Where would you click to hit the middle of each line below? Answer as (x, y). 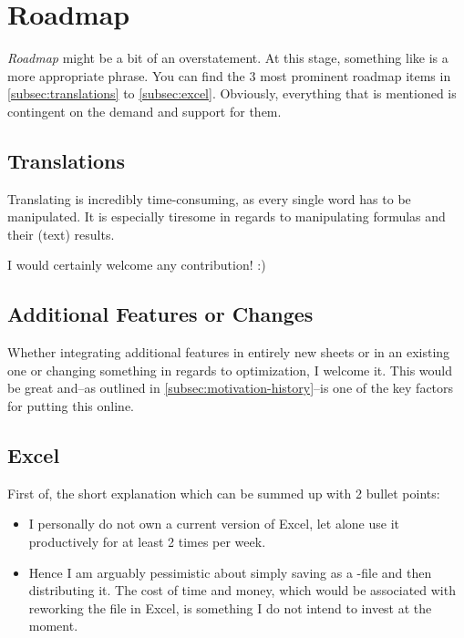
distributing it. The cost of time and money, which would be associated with (242, 590)
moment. (53, 626)
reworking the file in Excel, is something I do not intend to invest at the (230, 607)
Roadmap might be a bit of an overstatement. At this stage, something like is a (228, 58)
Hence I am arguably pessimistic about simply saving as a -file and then (230, 572)
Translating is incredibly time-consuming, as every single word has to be (209, 198)
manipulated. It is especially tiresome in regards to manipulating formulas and (227, 216)
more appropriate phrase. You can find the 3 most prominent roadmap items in (229, 75)
